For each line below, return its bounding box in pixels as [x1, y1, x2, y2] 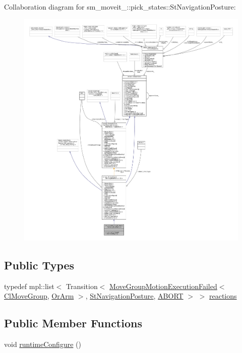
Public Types [4, 257, 75, 272]
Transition [66, 280, 98, 291]
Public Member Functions [4, 315, 142, 331]
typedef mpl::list [4, 280, 54, 291]
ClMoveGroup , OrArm [4, 291, 74, 301]
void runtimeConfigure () [4, 339, 81, 349]
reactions [209, 291, 237, 301]
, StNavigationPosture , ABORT [85, 291, 184, 301]
